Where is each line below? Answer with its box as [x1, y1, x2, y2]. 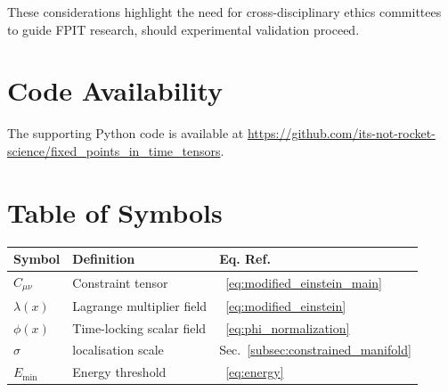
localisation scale [72, 340, 164, 359]
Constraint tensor [72, 273, 168, 291]
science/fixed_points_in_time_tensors [7, 141, 221, 159]
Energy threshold [72, 363, 167, 381]
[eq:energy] [225, 363, 284, 381]
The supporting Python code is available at [7, 124, 244, 143]
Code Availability [7, 72, 224, 109]
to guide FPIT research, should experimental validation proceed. [7, 20, 360, 38]
